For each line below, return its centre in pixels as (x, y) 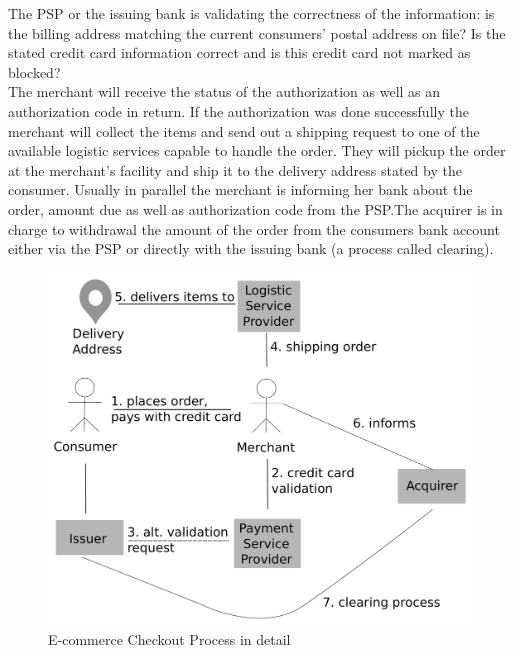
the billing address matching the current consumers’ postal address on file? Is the (257, 32)
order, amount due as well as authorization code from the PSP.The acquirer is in (255, 208)
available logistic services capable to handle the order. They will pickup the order (257, 150)
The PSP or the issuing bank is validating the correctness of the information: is (251, 13)
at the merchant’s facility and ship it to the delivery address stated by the (235, 169)
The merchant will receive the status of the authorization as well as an (224, 91)
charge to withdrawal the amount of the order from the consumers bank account (254, 228)
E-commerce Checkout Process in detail (169, 638)
